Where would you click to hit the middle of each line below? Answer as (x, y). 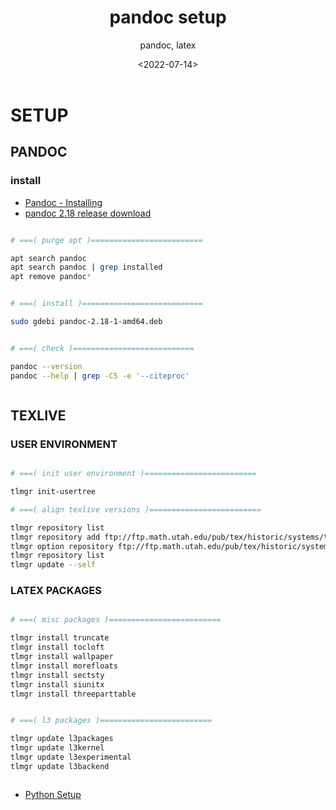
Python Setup (53, 794)
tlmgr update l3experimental (71, 757)
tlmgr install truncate (60, 638)
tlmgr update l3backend (60, 766)
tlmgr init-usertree (53, 492)
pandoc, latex (168, 45)
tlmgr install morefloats (64, 666)
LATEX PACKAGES (56, 591)
